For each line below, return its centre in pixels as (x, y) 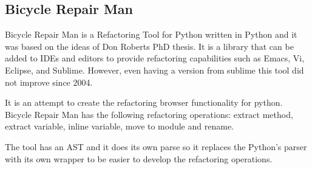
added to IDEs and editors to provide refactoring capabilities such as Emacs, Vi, (155, 58)
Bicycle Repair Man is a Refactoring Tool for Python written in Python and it (151, 34)
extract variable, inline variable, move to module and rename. (119, 126)
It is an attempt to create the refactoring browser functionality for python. (144, 102)
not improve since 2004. (49, 82)
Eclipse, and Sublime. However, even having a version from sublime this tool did (154, 70)
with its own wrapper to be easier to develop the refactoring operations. (139, 158)
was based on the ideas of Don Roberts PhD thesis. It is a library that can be (149, 46)
